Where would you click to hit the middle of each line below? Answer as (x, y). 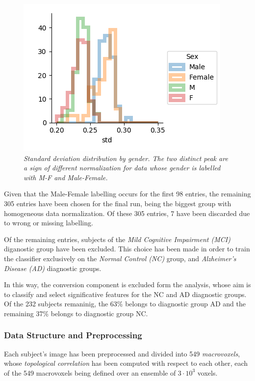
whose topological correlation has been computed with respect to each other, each (126, 363)
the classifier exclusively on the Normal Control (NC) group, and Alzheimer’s (120, 258)
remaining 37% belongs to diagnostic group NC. (76, 313)
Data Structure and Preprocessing (73, 335)
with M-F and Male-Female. (66, 177)
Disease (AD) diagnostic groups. (53, 268)
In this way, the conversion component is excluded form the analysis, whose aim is (127, 285)
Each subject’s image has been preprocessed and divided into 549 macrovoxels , (122, 353)
